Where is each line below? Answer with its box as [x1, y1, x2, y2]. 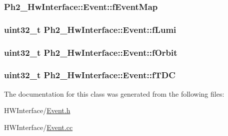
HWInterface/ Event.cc [4, 122, 73, 132]
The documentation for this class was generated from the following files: [4, 88, 224, 99]
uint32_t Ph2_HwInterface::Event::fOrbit [4, 46, 177, 58]
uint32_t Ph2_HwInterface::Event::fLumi [4, 23, 176, 35]
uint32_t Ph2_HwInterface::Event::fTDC [4, 69, 175, 81]
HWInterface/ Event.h [4, 105, 70, 116]
